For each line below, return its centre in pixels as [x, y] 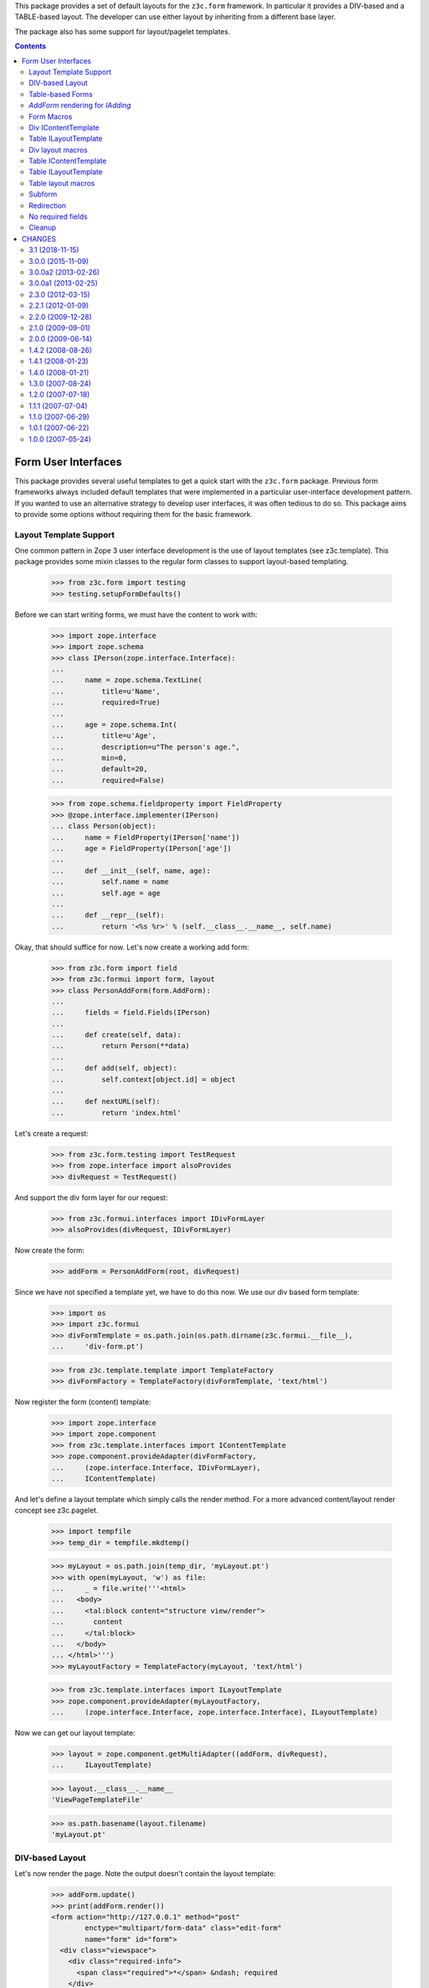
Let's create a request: [52, 1133]
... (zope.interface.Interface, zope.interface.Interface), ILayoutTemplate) [215, 1712]
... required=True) [106, 703]
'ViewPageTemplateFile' [98, 1800]
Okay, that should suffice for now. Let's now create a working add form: [132, 947]
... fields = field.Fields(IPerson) [131, 1013]
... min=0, [89, 758]
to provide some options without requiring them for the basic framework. [134, 514]
